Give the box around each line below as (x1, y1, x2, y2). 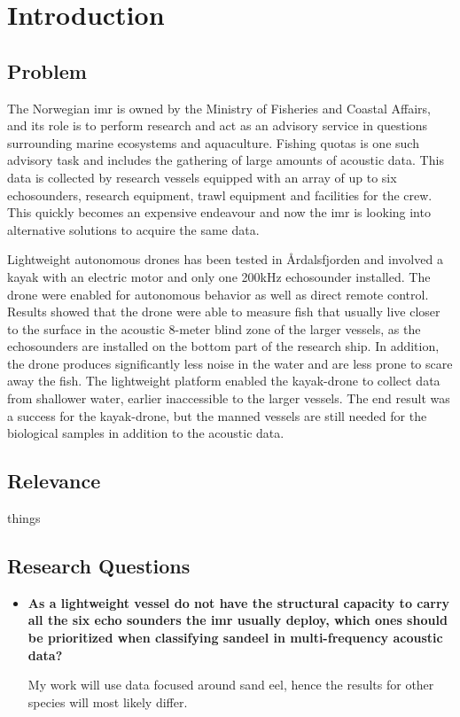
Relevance (7, 467, 101, 495)
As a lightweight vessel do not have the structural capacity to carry (27, 593, 450, 612)
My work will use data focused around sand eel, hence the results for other (27, 675, 434, 694)
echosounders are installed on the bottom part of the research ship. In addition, (7, 337, 440, 355)
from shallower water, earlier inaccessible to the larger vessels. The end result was (7, 389, 450, 408)
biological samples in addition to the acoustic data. (7, 424, 285, 442)
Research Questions (7, 552, 191, 580)
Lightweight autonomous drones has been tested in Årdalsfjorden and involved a (7, 250, 443, 269)
